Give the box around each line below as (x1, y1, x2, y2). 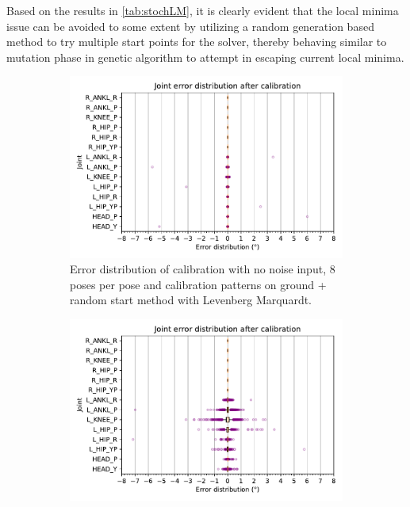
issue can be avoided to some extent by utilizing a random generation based (6, 17, 374, 34)
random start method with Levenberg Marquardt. (70, 292, 312, 308)
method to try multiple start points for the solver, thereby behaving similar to (6, 33, 387, 50)
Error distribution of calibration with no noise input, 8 (70, 261, 335, 277)
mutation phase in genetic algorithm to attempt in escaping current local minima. (6, 48, 404, 65)
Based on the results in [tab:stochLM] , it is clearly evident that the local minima (6, 2, 399, 18)
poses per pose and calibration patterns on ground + (70, 276, 327, 292)
